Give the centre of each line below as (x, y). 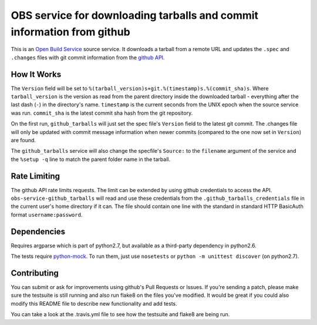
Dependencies (38, 231)
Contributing (35, 273)
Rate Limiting (35, 176)
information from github (70, 32)
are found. (23, 140)
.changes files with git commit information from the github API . (88, 57)
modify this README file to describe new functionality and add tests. (94, 303)
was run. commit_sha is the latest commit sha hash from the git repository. (102, 113)
